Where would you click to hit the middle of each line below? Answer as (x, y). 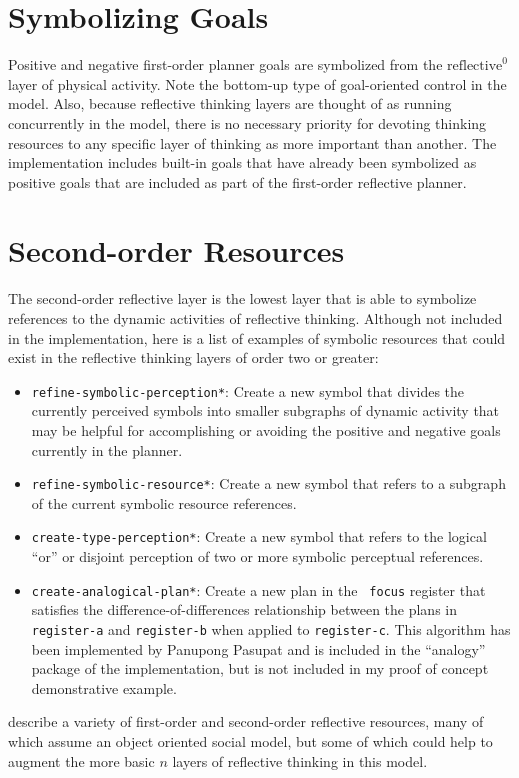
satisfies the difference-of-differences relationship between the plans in (244, 609)
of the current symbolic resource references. (164, 502)
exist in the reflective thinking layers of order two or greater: (193, 357)
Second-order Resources (176, 250)
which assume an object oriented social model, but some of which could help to (250, 741)
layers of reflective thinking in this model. (300, 760)
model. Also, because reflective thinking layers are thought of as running (230, 103)
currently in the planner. (107, 449)
